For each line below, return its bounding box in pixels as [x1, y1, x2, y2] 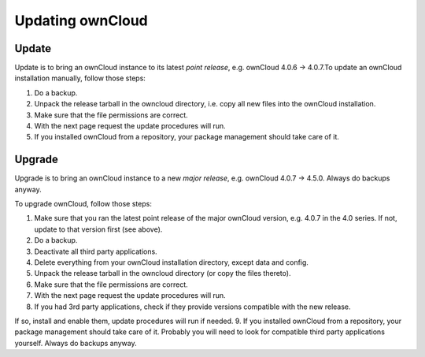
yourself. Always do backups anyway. [14, 338, 137, 348]
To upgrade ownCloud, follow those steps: [14, 199, 153, 209]
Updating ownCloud [14, 12, 149, 29]
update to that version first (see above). [34, 225, 163, 234]
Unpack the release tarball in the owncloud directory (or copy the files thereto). [34, 269, 291, 278]
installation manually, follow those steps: [14, 73, 146, 83]
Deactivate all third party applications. [34, 247, 157, 256]
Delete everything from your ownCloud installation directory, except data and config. [34, 258, 309, 267]
